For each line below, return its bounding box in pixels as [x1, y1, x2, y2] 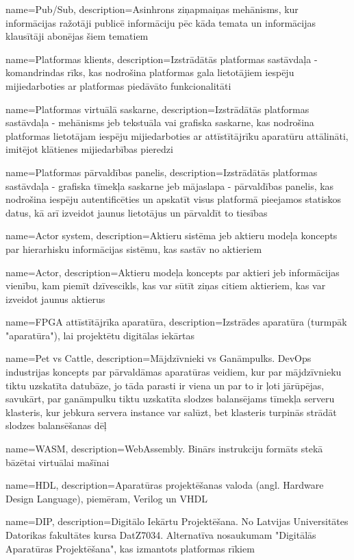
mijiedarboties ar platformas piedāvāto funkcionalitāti [5, 78, 231, 93]
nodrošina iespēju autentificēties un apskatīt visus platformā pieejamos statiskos [5, 192, 342, 206]
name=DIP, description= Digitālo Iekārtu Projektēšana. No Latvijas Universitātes [5, 514, 349, 528]
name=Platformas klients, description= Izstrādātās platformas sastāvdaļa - [5, 51, 318, 66]
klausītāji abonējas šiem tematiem [5, 29, 149, 43]
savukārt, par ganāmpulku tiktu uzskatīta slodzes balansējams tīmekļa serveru [5, 391, 335, 406]
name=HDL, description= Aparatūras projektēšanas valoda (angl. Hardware [5, 478, 324, 492]
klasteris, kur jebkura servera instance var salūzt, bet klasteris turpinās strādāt [5, 404, 337, 419]
